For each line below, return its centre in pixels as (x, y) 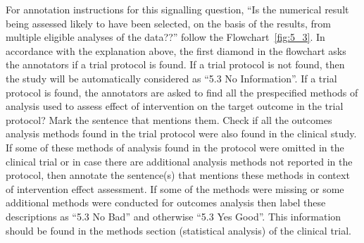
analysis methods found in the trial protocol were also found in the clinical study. (181, 133)
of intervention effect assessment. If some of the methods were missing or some (175, 188)
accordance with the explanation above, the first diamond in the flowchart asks (176, 50)
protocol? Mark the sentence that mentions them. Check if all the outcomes (169, 119)
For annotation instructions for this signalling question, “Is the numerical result (177, 9)
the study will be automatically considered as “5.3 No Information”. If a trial (171, 78)
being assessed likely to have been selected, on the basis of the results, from (168, 23)
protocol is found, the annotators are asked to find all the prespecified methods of (182, 92)
